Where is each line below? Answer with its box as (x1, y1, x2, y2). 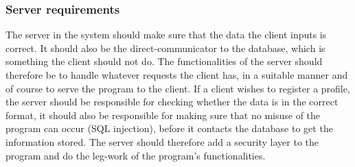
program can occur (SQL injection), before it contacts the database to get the (5, 121, 333, 136)
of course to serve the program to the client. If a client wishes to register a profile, (5, 81, 350, 95)
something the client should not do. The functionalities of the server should (5, 54, 323, 68)
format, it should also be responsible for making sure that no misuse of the (5, 107, 321, 122)
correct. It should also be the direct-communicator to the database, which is (5, 40, 325, 55)
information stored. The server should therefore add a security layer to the (5, 134, 319, 149)
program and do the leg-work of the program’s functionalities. (5, 148, 266, 162)
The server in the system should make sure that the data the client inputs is (5, 27, 327, 42)
